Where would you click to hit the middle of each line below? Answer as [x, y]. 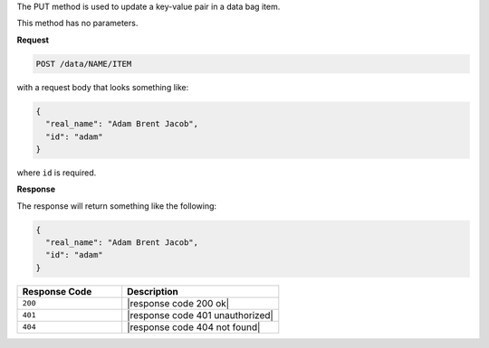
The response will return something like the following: [117, 206]
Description [153, 291]
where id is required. [57, 173]
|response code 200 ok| [178, 303]
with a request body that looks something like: [103, 87]
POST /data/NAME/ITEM [84, 64]
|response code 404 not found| [194, 327]
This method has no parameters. [77, 24]
